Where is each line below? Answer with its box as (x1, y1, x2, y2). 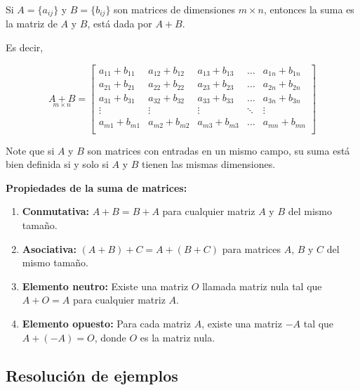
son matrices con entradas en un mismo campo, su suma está (87, 143, 350, 157)
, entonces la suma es (263, 2, 354, 16)
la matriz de (6, 16, 58, 31)
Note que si (6, 143, 55, 157)
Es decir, (6, 40, 44, 55)
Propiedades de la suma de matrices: (6, 180, 187, 195)
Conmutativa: (22, 204, 90, 219)
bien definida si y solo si (6, 157, 109, 171)
